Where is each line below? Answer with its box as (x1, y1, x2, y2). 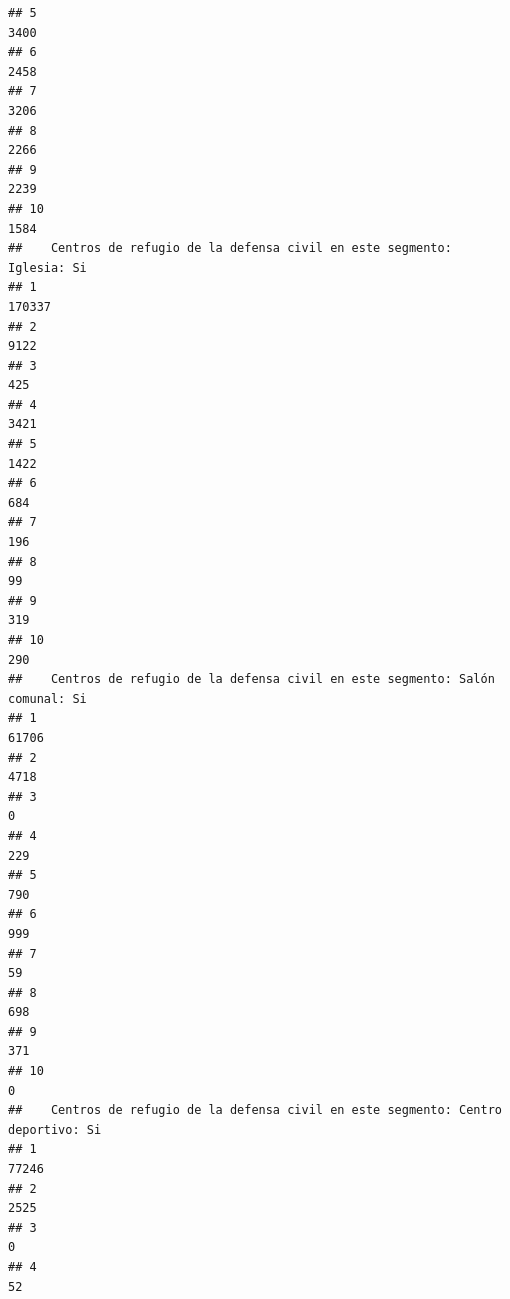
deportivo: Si (8, 1122, 102, 1137)
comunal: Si (8, 691, 87, 706)
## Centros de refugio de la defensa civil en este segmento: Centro (8, 1103, 502, 1118)
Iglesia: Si (8, 260, 87, 275)
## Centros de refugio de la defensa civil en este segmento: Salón (8, 672, 495, 687)
